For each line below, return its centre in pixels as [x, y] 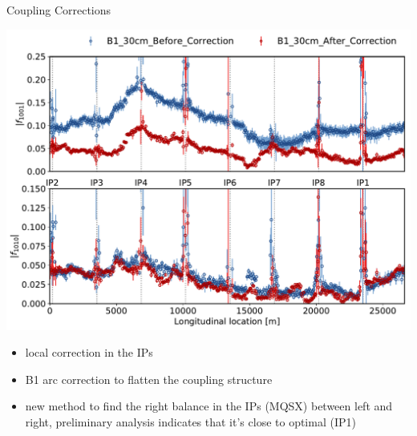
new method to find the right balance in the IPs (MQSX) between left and [209, 406]
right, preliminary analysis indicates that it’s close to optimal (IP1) [190, 422]
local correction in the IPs [89, 352]
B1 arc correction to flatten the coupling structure [149, 379]
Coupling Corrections [59, 10]
